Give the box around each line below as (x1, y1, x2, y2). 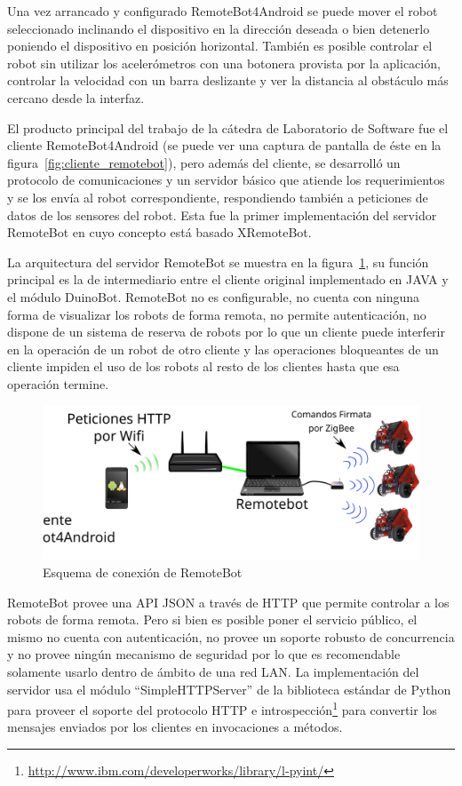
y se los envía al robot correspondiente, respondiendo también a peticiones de (7, 187, 428, 206)
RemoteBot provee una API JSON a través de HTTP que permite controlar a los (7, 592, 450, 611)
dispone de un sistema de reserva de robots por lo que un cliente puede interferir (7, 322, 445, 341)
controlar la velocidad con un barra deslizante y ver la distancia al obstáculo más (7, 71, 449, 90)
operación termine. (7, 374, 109, 393)
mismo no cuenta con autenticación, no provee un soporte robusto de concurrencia (7, 627, 455, 646)
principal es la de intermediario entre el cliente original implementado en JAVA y (7, 270, 449, 289)
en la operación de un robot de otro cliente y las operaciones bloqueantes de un (7, 339, 439, 358)
